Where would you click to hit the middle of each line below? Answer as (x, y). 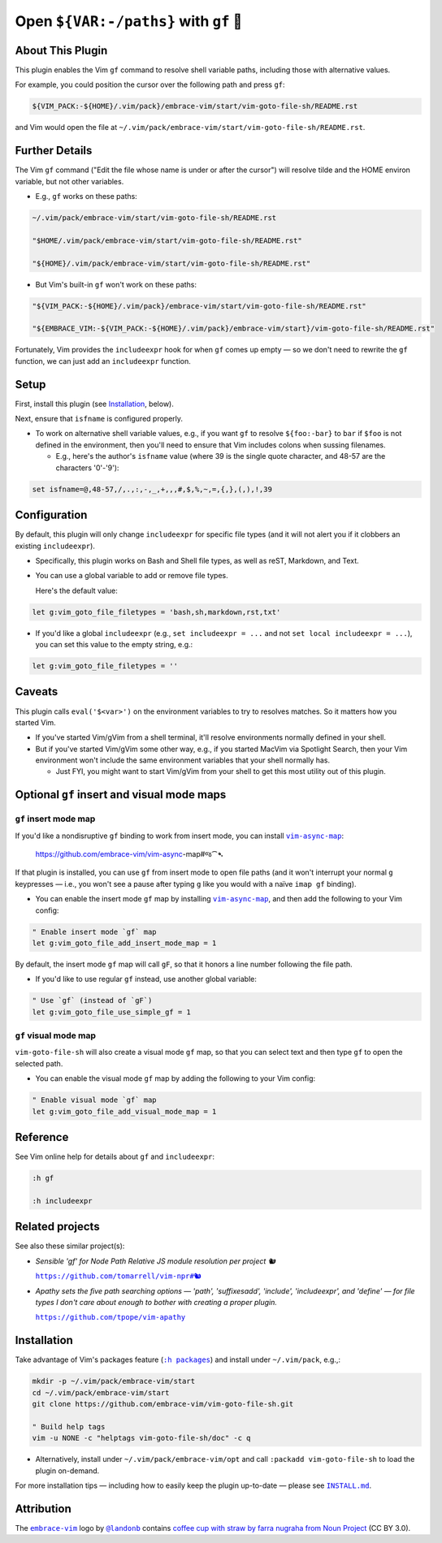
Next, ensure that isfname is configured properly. (99, 419)
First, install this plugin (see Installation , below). (94, 404)
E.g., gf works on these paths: (86, 197)
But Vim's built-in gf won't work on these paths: (116, 284)
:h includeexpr (62, 1201)
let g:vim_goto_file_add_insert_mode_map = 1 (124, 943)
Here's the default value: (76, 590)
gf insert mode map (55, 819)
